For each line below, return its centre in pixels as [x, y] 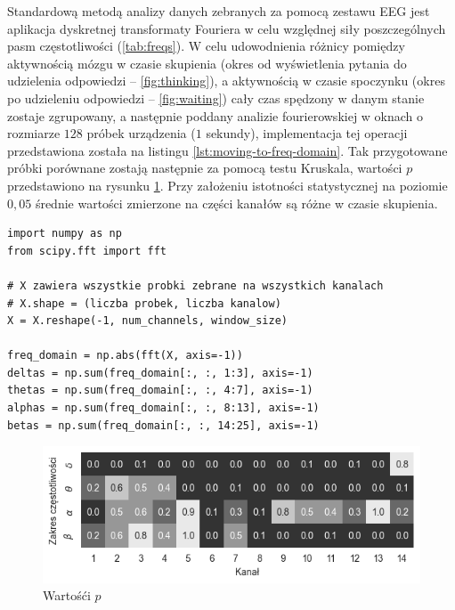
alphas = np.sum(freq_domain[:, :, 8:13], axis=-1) [163, 408]
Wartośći [67, 595]
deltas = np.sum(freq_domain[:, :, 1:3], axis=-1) [160, 373]
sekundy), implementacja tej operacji [307, 133]
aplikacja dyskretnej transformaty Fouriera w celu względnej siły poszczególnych [227, 28]
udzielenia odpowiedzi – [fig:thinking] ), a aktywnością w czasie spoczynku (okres [226, 81]
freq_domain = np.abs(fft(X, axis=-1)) [125, 356]
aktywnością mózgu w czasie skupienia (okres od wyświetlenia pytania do [207, 63]
